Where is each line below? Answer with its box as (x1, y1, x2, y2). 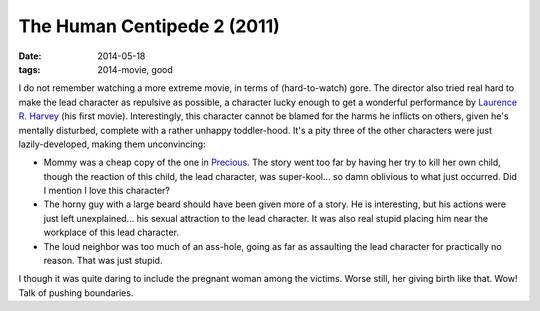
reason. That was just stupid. (43, 255, 163, 267)
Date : (18, 50, 42, 62)
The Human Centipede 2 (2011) (18, 15, 280, 37)
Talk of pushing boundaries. (18, 286, 134, 299)
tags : (18, 63, 41, 75)
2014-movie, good (97, 63, 174, 75)
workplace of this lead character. (43, 226, 180, 239)
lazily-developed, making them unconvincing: (18, 138, 206, 150)
